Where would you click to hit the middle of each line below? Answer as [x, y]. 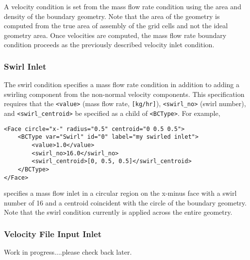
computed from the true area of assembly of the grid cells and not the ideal [116, 26]
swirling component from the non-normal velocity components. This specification [124, 94]
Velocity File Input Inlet [53, 233]
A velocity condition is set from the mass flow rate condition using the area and [123, 6]
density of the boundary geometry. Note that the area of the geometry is [112, 16]
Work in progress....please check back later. [68, 252]
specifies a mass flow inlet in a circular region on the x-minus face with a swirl [120, 193]
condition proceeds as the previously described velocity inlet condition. [109, 45]
